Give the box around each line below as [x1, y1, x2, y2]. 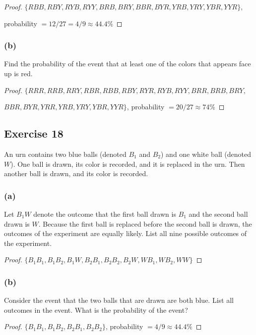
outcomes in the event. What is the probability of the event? [4, 304, 188, 315]
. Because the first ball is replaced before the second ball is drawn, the [38, 218, 252, 229]
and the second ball [189, 208, 248, 219]
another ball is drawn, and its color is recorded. [4, 168, 148, 179]
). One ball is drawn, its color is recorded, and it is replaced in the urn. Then [10, 158, 245, 169]
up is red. [4, 68, 33, 78]
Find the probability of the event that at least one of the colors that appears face [4, 58, 251, 69]
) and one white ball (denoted [161, 148, 252, 159]
